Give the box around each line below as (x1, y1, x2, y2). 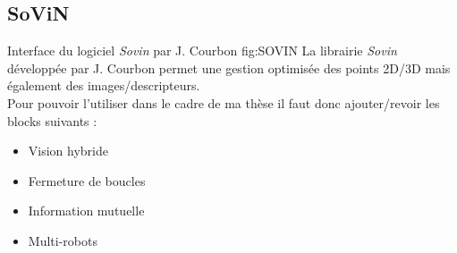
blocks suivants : (7, 111, 97, 130)
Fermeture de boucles (28, 171, 146, 190)
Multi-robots (28, 231, 97, 249)
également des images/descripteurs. (7, 76, 200, 95)
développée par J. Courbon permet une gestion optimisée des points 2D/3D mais (7, 58, 451, 77)
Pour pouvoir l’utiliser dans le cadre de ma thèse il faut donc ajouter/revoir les (7, 93, 440, 112)
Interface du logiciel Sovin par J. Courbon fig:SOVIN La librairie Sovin (7, 41, 397, 60)
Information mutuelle (28, 201, 145, 220)
